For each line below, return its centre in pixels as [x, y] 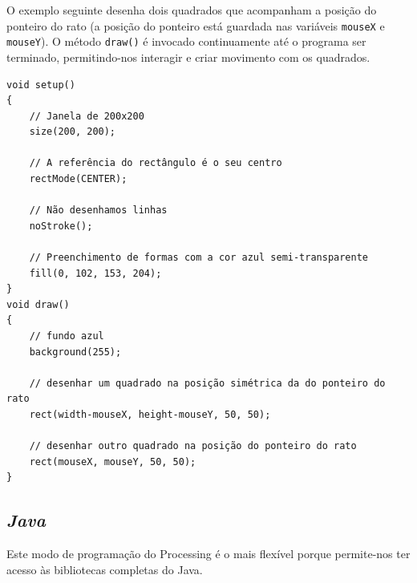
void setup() [41, 85]
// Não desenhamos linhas [98, 211]
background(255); [75, 352]
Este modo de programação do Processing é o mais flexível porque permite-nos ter [208, 554]
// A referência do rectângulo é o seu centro [156, 163]
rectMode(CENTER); [78, 179]
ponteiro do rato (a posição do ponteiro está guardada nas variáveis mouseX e [196, 25]
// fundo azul [67, 336]
